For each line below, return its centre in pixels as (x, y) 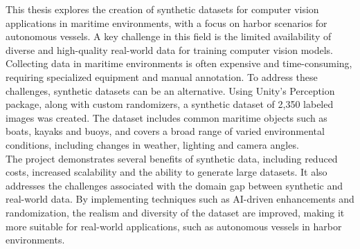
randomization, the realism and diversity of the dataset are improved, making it (175, 212)
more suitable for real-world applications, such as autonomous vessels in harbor (174, 226)
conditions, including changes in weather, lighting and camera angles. (152, 144)
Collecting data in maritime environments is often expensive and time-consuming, (179, 63)
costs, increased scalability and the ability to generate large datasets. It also (166, 172)
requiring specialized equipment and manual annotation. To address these (162, 76)
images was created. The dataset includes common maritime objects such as (166, 117)
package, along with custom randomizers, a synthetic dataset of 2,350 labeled (170, 104)
